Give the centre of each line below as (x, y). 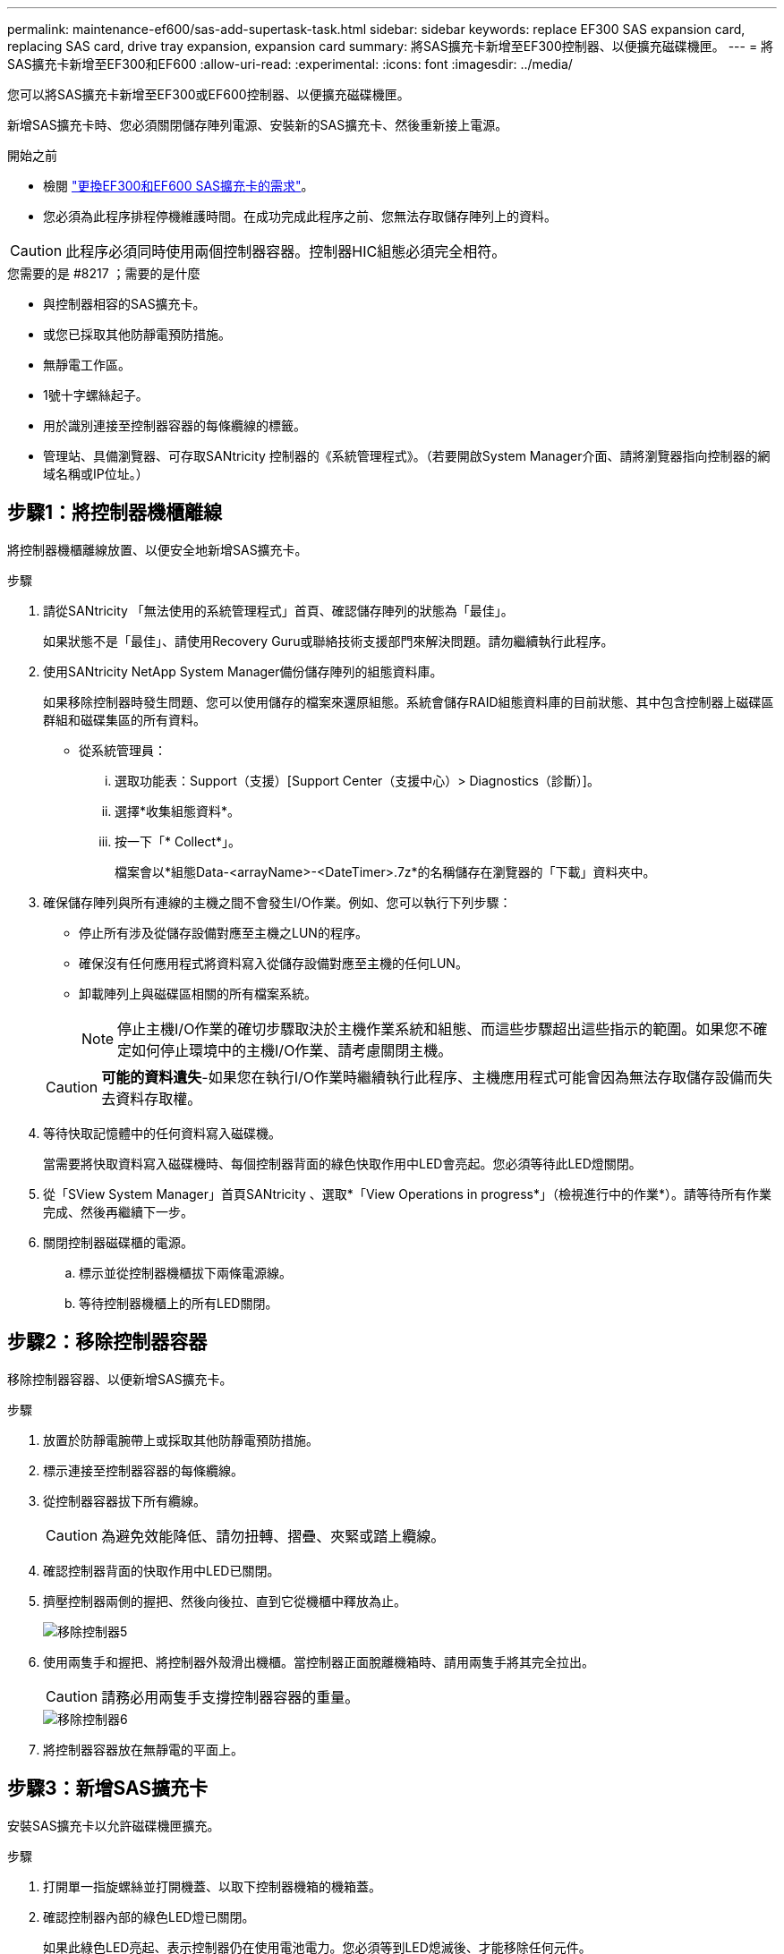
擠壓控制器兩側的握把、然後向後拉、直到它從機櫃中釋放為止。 (225, 1601)
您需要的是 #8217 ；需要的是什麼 (104, 273)
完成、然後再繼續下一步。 (118, 1211)
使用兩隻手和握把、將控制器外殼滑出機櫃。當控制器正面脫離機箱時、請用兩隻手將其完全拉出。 (319, 1661)
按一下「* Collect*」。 (178, 841)
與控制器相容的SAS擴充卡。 (124, 304)
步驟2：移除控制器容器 (107, 1342)
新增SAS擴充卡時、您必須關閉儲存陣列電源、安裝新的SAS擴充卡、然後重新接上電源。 (258, 125)
